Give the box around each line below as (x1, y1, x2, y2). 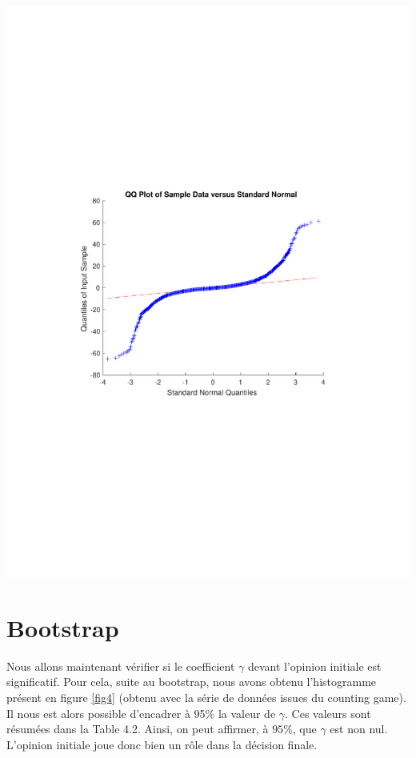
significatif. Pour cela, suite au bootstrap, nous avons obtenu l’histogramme (6, 673, 377, 690)
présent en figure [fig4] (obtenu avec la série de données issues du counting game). (6, 689, 406, 706)
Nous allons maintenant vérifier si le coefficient (6, 657, 235, 674)
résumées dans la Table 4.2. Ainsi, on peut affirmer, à (6, 720, 269, 737)
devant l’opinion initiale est (247, 657, 382, 674)
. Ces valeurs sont (285, 704, 371, 721)
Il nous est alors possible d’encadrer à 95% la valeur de (6, 704, 276, 721)
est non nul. (330, 720, 388, 737)
